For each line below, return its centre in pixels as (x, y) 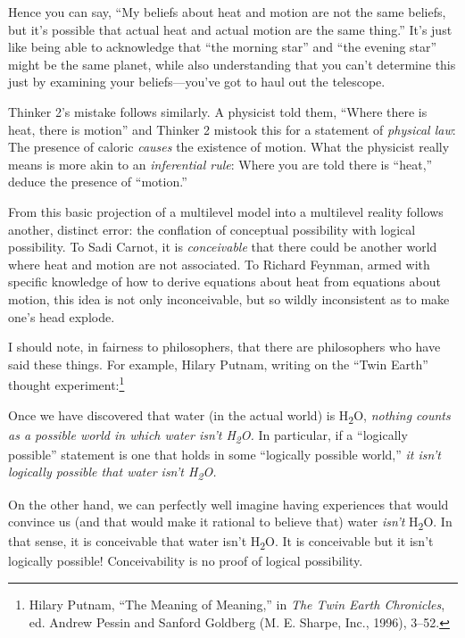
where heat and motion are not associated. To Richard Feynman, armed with (219, 264)
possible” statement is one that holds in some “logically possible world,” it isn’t (224, 454)
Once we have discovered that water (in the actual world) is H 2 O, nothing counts (229, 416)
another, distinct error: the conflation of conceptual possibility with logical (212, 229)
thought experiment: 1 (66, 383)
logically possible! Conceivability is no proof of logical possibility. (186, 561)
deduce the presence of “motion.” (98, 182)
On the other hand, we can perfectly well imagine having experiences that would (228, 504)
